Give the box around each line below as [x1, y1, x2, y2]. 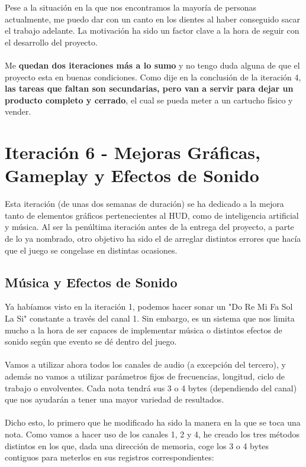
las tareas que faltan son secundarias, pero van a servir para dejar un [5, 82, 294, 95]
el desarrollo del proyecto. [5, 35, 98, 48]
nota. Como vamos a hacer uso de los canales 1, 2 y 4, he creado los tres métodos [5, 427, 299, 440]
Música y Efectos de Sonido [5, 273, 178, 291]
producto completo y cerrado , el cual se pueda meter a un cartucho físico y [5, 93, 293, 106]
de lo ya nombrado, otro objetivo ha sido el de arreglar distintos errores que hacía [5, 232, 301, 245]
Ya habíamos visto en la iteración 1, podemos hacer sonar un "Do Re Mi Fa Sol [5, 300, 293, 313]
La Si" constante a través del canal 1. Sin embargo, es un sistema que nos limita [5, 312, 295, 325]
